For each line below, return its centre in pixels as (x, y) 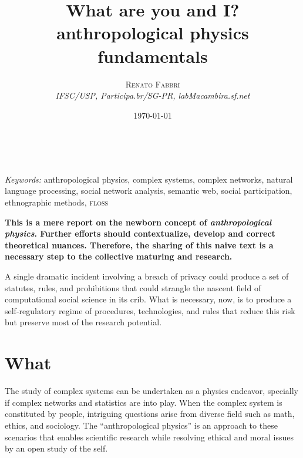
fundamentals (153, 55)
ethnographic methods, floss (57, 202)
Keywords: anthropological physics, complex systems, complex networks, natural (149, 179)
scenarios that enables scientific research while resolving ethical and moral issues (149, 437)
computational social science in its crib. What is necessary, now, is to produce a (148, 299)
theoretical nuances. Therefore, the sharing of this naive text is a (139, 245)
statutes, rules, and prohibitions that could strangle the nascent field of (133, 287)
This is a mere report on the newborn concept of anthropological (138, 222)
